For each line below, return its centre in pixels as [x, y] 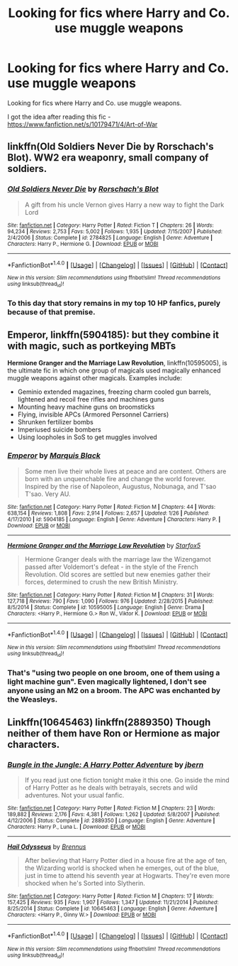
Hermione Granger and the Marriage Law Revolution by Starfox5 [104, 545]
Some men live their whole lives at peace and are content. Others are [125, 471]
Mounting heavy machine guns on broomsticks [86, 407]
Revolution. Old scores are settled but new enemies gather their [118, 574]
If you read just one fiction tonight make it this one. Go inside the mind [127, 780]
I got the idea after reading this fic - [59, 117]
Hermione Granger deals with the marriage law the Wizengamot [118, 559]
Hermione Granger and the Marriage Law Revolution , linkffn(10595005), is [118, 363]
